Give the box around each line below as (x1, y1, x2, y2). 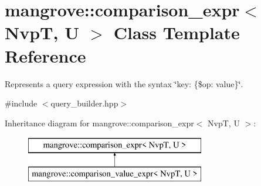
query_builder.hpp (50, 97, 118, 109)
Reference (5, 43, 86, 67)
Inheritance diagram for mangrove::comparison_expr (5, 116, 194, 129)
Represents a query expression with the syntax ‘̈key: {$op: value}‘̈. (5, 77, 243, 89)
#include (5, 97, 38, 109)
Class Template (113, 20, 240, 44)
